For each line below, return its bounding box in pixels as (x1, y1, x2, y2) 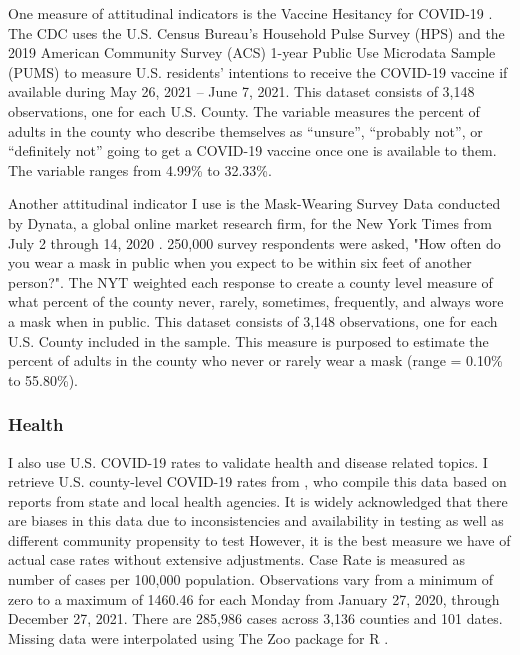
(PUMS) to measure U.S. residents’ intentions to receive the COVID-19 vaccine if (8, 61, 508, 82)
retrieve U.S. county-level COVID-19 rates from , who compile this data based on (8, 471, 507, 492)
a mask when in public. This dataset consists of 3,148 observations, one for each (8, 310, 498, 331)
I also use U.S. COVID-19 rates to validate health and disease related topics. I (8, 451, 488, 472)
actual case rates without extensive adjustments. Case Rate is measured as (8, 549, 466, 570)
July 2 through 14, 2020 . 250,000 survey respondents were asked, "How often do (8, 232, 501, 253)
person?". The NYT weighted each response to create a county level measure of (8, 271, 493, 292)
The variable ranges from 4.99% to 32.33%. (8, 159, 272, 180)
